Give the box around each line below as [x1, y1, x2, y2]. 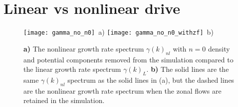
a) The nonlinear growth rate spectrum [23, 43, 144, 53]
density [208, 43, 230, 53]
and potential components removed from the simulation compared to [23, 54, 234, 64]
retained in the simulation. [23, 95, 105, 106]
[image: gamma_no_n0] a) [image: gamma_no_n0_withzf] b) [23, 27, 214, 37]
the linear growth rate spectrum [23, 64, 121, 74]
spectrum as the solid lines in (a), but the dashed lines [67, 74, 235, 85]
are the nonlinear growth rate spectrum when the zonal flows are [23, 85, 222, 96]
